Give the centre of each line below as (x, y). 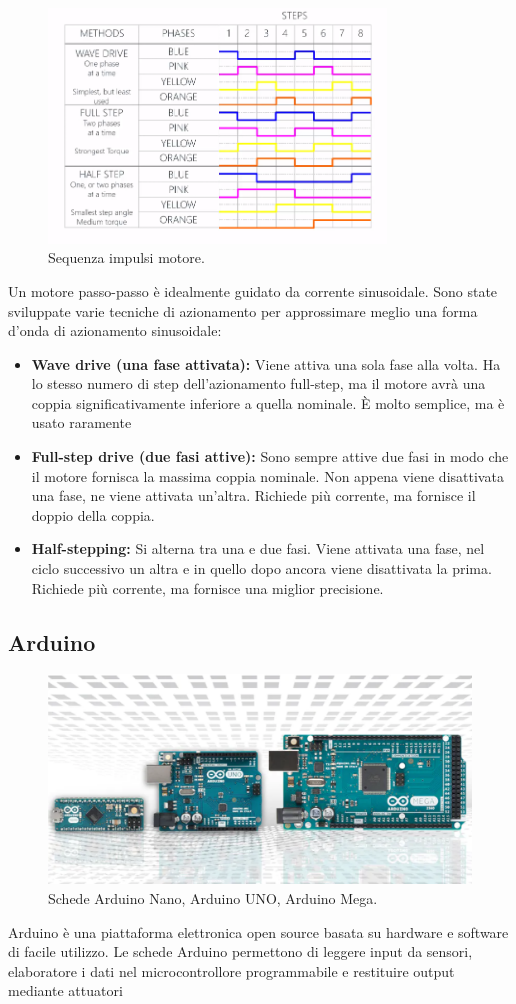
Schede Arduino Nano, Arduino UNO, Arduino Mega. (213, 897)
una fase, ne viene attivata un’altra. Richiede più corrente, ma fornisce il (253, 495)
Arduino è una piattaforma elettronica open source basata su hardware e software (258, 931)
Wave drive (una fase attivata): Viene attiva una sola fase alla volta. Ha (266, 363)
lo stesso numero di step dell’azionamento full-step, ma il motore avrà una (258, 383)
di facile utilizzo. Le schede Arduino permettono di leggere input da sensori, (240, 951)
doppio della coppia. (93, 514)
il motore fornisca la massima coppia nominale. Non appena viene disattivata (267, 475)
